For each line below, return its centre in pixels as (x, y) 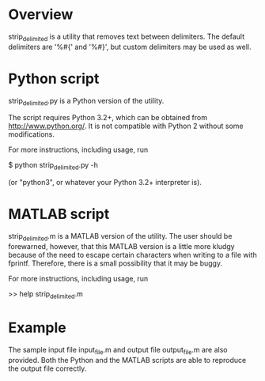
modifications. (32, 134)
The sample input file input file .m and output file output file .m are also (118, 351)
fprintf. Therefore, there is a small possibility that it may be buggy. (115, 263)
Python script (54, 79)
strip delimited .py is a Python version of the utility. (86, 102)
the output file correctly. (47, 368)
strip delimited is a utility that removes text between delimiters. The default (127, 37)
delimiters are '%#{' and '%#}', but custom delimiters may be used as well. (130, 47)
